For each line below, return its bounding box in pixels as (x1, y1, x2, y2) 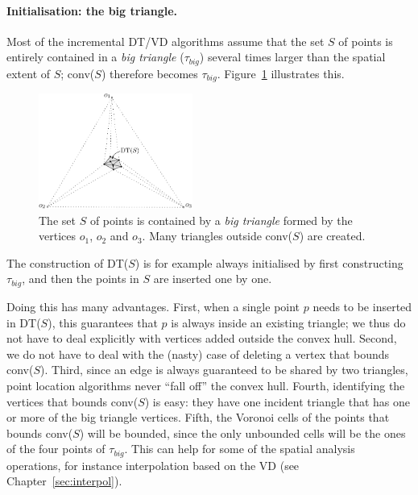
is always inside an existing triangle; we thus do (171, 314, 406, 331)
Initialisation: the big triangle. (6, 2, 177, 19)
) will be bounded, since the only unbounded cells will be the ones (79, 424, 406, 441)
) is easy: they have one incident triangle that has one (144, 393, 411, 410)
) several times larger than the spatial (199, 48, 386, 65)
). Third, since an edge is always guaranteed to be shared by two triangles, (40, 361, 408, 378)
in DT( (6, 314, 41, 331)
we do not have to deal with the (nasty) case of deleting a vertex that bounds (6, 345, 390, 362)
